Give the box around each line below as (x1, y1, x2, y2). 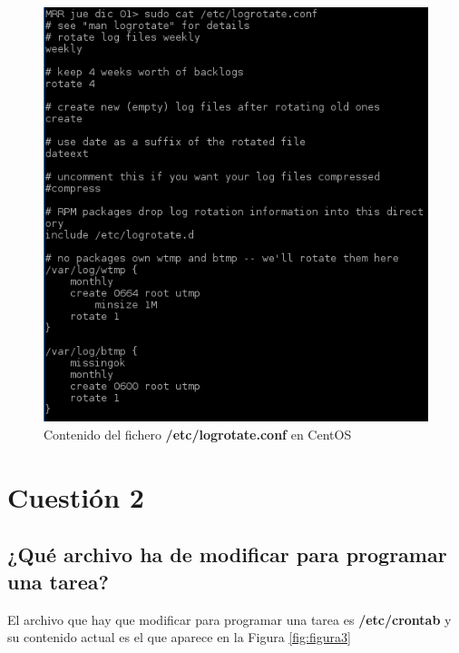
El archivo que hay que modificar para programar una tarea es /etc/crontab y (7, 609, 452, 628)
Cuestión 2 (7, 478, 144, 515)
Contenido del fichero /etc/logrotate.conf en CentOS (44, 425, 352, 444)
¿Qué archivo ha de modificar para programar (7, 540, 447, 569)
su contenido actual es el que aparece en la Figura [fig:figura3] (7, 628, 351, 647)
